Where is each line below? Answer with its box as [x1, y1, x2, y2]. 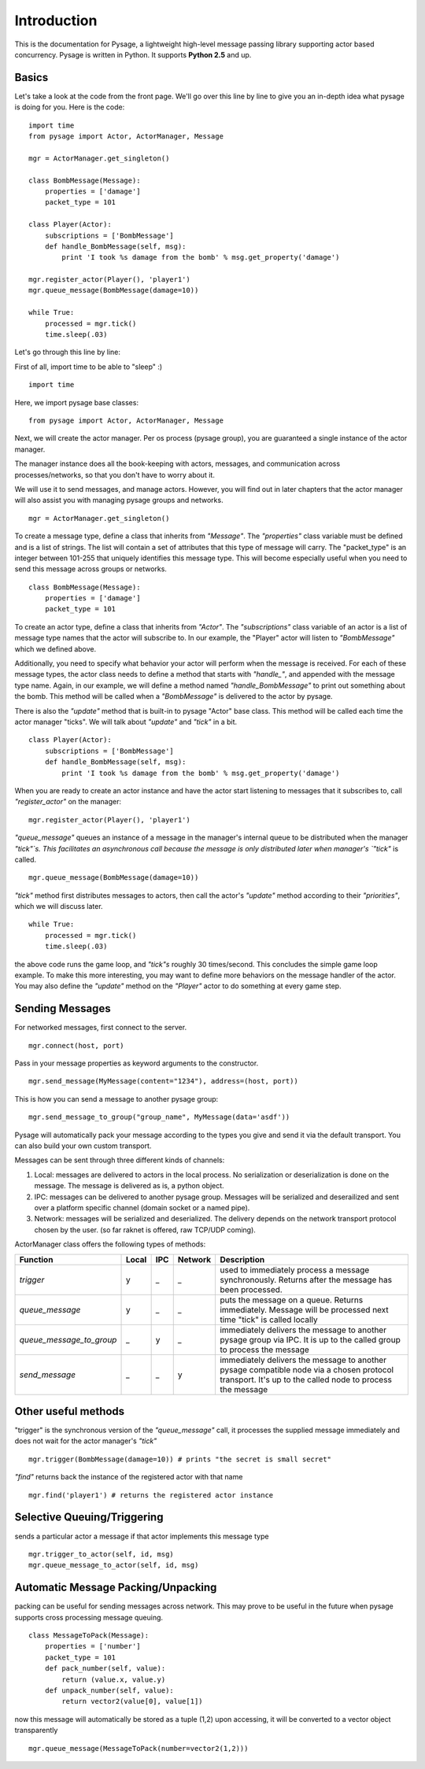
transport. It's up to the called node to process [220, 1374, 393, 1385]
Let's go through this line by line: [14, 347, 121, 357]
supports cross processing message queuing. [14, 1612, 164, 1622]
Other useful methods [14, 1405, 125, 1418]
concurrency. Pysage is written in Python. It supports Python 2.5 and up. [14, 50, 252, 59]
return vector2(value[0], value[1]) [61, 1697, 204, 1706]
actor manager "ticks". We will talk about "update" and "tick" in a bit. [14, 717, 238, 726]
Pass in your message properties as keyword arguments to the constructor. [14, 1058, 259, 1068]
